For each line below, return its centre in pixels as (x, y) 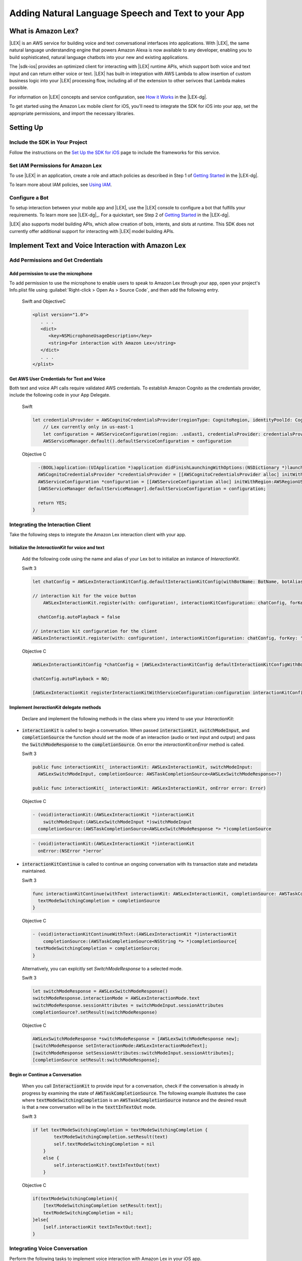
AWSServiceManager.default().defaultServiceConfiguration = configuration (137, 441)
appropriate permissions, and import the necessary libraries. (72, 113)
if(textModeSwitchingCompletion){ (75, 1199)
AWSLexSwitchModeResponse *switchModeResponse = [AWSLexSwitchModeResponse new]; (136, 1039)
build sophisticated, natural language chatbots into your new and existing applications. (99, 57)
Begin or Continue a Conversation (45, 1074)
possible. (19, 88)
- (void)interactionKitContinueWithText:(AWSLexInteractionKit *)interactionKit (135, 934)
